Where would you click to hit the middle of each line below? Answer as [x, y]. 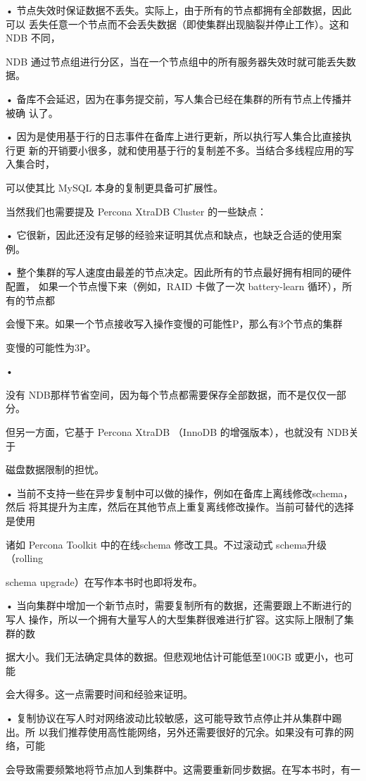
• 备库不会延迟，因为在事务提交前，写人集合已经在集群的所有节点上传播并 [179, 98]
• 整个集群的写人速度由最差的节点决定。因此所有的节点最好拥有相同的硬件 [179, 272]
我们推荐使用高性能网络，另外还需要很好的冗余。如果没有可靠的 [196, 731]
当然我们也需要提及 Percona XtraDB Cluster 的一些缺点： [136, 211]
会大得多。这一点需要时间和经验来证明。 [99, 694]
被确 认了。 [32, 112]
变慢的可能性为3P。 [51, 347]
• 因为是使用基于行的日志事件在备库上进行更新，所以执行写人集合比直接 [174, 136]
